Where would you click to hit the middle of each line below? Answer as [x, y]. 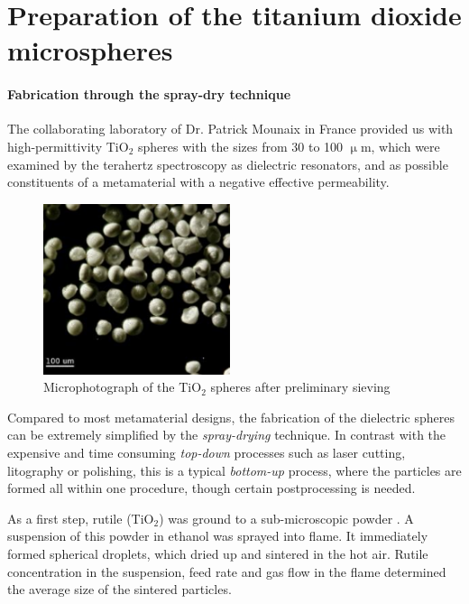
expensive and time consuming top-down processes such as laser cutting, [207, 453]
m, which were [400, 146]
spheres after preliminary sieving [300, 387]
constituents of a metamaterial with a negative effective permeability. [198, 182]
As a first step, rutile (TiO [81, 518]
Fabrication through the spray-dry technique [149, 94]
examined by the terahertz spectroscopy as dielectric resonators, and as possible [228, 164]
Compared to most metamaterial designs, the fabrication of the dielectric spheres [231, 417]
